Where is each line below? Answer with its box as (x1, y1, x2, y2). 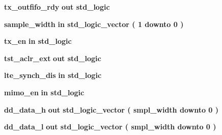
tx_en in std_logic (4, 36, 72, 46)
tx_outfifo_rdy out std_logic (4, 2, 110, 12)
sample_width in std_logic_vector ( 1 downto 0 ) (4, 18, 184, 29)
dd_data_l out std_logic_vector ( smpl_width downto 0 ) (4, 121, 216, 132)
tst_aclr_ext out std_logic (4, 52, 101, 63)
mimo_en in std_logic (4, 87, 85, 97)
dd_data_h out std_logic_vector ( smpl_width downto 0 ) (4, 104, 219, 115)
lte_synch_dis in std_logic (4, 70, 102, 80)
